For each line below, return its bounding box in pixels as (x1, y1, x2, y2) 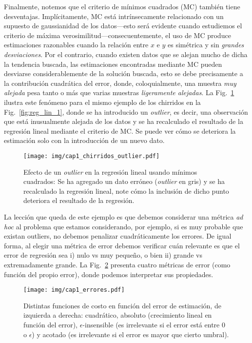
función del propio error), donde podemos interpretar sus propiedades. (4, 269, 213, 279)
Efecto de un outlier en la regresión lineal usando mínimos (23, 166, 197, 177)
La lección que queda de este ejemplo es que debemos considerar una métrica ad (4, 211, 243, 222)
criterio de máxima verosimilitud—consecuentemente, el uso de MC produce (4, 30, 231, 40)
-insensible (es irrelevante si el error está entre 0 (82, 319, 225, 329)
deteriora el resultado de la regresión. (23, 195, 135, 205)
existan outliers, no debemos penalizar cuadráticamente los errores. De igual (4, 231, 232, 241)
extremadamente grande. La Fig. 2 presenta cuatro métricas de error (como (4, 259, 231, 269)
